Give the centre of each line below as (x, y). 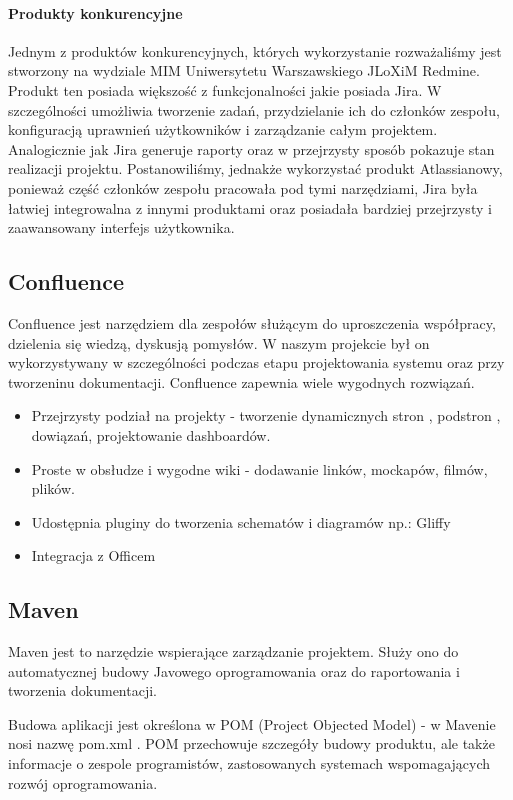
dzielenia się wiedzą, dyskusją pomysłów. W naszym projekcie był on (219, 342)
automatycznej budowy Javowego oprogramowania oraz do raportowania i (234, 670)
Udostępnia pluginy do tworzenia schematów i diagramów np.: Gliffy (241, 521)
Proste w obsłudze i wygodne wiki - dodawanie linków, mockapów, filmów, (259, 468)
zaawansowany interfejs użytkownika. (121, 227)
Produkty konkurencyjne (95, 12)
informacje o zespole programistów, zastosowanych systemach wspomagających (249, 763)
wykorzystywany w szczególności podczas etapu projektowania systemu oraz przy (256, 362)
